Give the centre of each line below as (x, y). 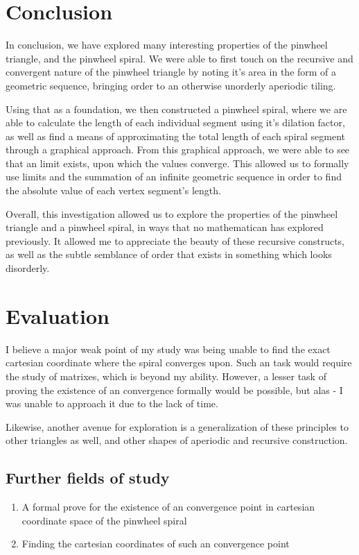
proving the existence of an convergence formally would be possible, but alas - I (174, 390)
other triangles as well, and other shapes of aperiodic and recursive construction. (177, 440)
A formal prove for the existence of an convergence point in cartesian (168, 507)
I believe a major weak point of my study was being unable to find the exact (168, 349)
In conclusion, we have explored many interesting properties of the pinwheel (167, 45)
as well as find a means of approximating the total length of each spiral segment (176, 136)
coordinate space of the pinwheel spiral (104, 520)
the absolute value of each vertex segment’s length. (113, 190)
